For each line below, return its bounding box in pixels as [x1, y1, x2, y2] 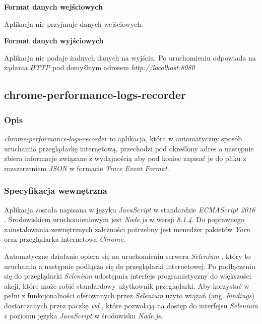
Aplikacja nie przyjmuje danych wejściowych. [4, 18, 143, 29]
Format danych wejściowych [4, 2, 103, 12]
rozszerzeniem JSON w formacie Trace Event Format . [4, 163, 169, 173]
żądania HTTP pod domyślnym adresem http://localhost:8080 [4, 62, 195, 73]
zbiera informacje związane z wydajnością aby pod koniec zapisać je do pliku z [4, 153, 246, 164]
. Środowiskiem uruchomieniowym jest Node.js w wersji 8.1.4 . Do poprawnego [4, 214, 244, 225]
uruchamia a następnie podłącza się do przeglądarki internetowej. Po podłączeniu [4, 260, 255, 271]
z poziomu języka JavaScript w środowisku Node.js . [4, 310, 163, 320]
